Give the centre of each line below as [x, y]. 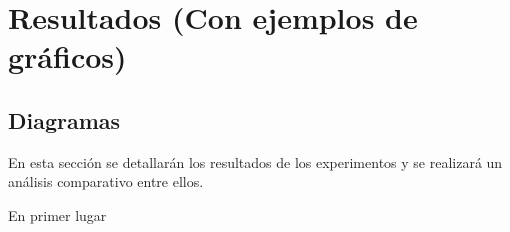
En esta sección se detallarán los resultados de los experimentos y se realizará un [255, 161]
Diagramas [64, 119]
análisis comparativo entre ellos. [106, 181]
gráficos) [67, 56]
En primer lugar [57, 214]
